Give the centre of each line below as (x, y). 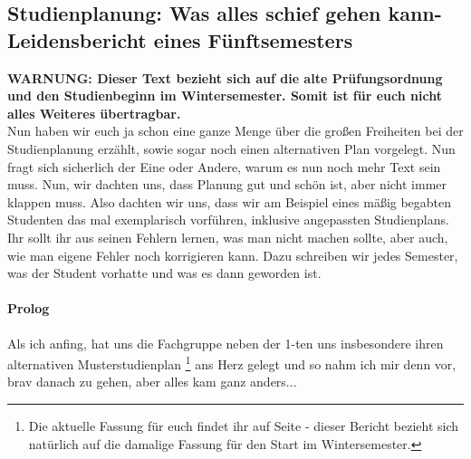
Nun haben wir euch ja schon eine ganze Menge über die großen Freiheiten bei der (235, 131)
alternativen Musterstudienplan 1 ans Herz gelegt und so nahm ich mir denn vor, (232, 363)
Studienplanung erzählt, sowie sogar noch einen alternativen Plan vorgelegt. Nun (231, 148)
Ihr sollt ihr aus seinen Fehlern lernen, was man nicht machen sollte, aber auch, (228, 237)
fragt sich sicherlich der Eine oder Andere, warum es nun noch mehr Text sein (224, 166)
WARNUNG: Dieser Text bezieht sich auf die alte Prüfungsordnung (225, 77)
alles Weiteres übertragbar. (94, 113)
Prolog (29, 308)
